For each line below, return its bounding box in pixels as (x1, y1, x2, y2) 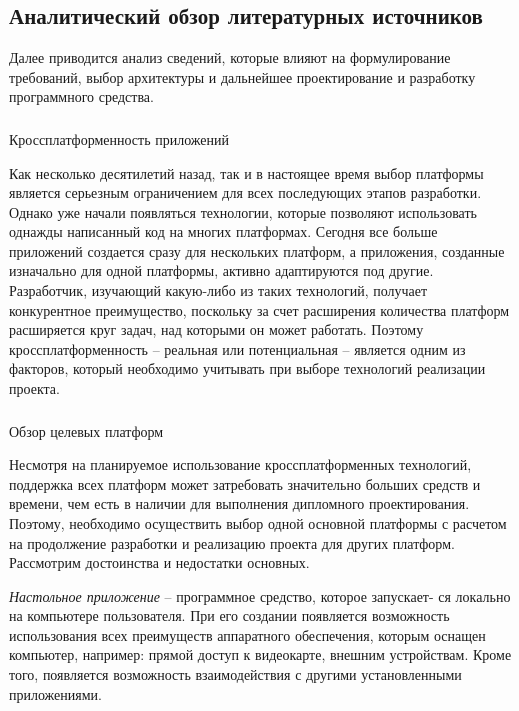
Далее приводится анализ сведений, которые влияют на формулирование (9, 47, 451, 68)
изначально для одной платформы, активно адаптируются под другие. (9, 260, 434, 281)
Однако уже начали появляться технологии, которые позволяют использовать (9, 201, 477, 222)
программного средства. (9, 86, 154, 107)
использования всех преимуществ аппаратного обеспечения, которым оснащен (9, 624, 486, 645)
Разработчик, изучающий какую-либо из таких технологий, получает (9, 280, 428, 301)
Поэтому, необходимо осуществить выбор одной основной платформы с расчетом (9, 512, 507, 533)
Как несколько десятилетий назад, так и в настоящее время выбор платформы (9, 162, 484, 183)
